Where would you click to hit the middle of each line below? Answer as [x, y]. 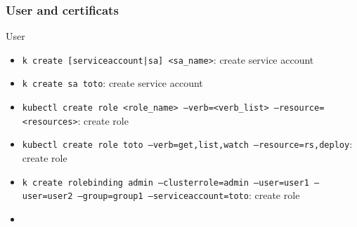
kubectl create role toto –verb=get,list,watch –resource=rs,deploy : [187, 144]
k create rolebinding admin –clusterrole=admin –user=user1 [165, 183]
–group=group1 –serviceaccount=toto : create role [189, 195]
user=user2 [47, 197]
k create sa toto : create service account [112, 83]
